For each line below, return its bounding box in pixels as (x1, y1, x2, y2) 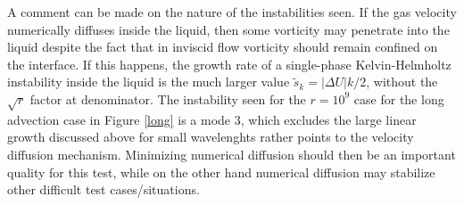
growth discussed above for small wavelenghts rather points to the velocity (7, 127, 414, 146)
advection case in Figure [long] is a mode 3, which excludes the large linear (7, 110, 417, 128)
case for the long (353, 89, 444, 108)
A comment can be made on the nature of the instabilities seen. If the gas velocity (7, 3, 457, 20)
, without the (366, 72, 438, 91)
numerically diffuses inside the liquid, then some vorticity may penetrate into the (7, 20, 450, 38)
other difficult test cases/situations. (7, 180, 200, 199)
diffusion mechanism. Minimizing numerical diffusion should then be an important (7, 144, 456, 163)
